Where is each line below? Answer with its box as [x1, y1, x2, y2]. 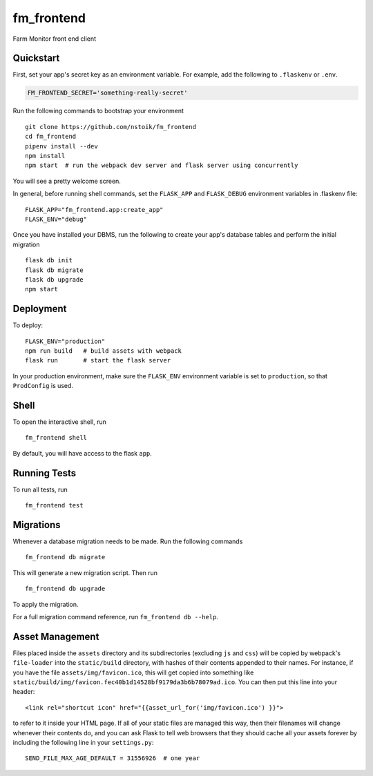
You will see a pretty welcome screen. [12, 177, 121, 185]
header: [12, 688, 35, 696]
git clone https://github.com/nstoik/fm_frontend [25, 123, 197, 130]
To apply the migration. [12, 600, 79, 608]
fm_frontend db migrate [25, 553, 106, 561]
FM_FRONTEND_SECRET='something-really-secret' [27, 89, 188, 97]
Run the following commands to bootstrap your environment [12, 107, 184, 115]
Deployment [12, 303, 67, 315]
